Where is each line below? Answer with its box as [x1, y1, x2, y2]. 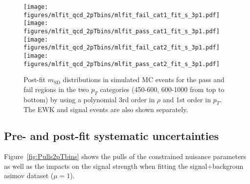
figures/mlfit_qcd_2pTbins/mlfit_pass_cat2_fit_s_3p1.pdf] [23, 60, 220, 68]
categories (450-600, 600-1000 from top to [100, 84, 225, 94]
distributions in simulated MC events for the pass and [63, 74, 225, 85]
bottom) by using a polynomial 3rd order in [23, 94, 155, 104]
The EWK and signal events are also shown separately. [23, 104, 188, 115]
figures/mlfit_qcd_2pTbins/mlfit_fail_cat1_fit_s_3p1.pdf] [23, 11, 220, 19]
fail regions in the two [23, 84, 89, 94]
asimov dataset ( [4, 170, 54, 181]
